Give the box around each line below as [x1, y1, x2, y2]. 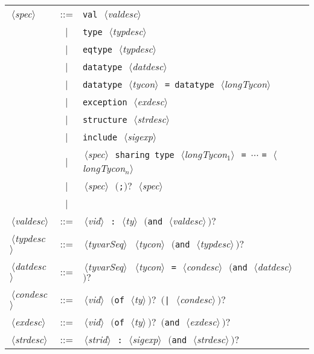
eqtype [82, 45, 113, 54]
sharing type [115, 150, 175, 160]
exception [82, 97, 127, 107]
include [82, 133, 118, 142]
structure [82, 115, 127, 125]
